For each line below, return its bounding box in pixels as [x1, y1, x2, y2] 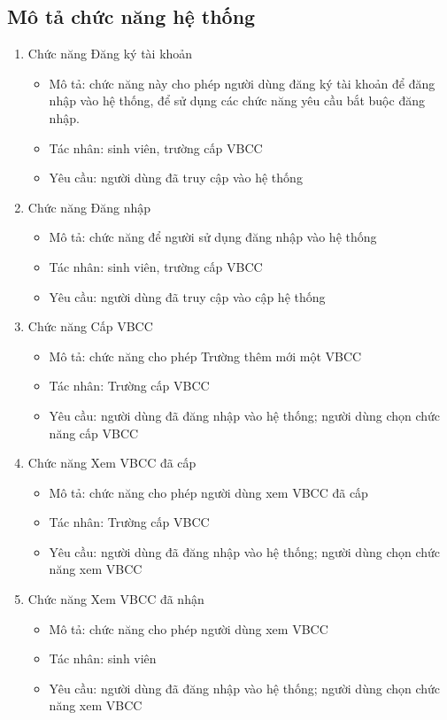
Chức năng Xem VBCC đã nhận [27, 590, 204, 608]
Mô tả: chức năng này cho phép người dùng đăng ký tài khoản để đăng [49, 74, 435, 92]
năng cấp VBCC [49, 423, 139, 442]
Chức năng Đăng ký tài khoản [27, 44, 193, 63]
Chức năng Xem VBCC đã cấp [27, 453, 197, 472]
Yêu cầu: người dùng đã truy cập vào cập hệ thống [49, 287, 326, 306]
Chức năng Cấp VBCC [27, 317, 153, 336]
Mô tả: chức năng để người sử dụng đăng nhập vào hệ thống [49, 228, 377, 246]
